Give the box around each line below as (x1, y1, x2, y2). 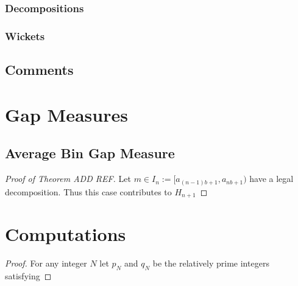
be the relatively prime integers (152, 257, 269, 270)
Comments (5, 60, 74, 79)
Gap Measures (5, 102, 128, 127)
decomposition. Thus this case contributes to (5, 185, 172, 198)
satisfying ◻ (5, 269, 52, 282)
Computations (5, 221, 126, 246)
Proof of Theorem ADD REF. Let (5, 172, 131, 185)
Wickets (5, 28, 45, 43)
